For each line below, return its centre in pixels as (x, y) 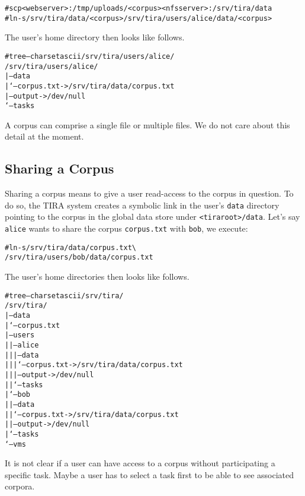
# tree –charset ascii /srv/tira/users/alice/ (90, 56)
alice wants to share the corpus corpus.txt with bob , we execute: (126, 228)
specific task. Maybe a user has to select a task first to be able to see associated (150, 474)
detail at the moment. (44, 136)
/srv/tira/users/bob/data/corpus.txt (79, 258)
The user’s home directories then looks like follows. (97, 277)
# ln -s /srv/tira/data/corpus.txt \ (70, 247)
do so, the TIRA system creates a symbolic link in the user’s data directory (142, 205)
